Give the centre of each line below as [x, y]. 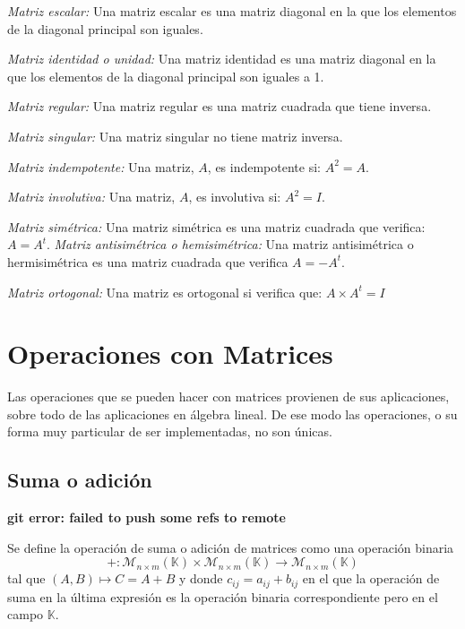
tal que [26, 578]
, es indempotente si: [264, 166]
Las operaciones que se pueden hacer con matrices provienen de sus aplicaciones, [228, 396]
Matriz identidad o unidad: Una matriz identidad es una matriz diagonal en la [222, 59]
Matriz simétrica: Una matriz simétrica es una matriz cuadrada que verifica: [216, 226]
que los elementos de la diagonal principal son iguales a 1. [166, 76]
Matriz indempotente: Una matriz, [101, 166]
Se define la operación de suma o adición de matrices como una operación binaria [231, 547]
